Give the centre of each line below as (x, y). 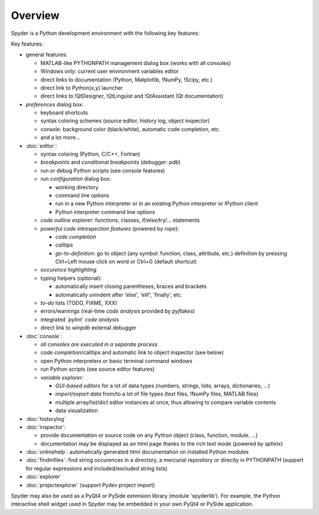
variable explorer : (62, 377)
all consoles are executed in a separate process (99, 344)
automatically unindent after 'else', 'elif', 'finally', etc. (119, 294)
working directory (77, 187)
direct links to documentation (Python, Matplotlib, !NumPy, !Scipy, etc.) (126, 79)
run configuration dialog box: (76, 179)
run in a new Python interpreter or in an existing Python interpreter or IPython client (157, 203)
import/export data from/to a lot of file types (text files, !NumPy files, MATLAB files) (157, 394)
